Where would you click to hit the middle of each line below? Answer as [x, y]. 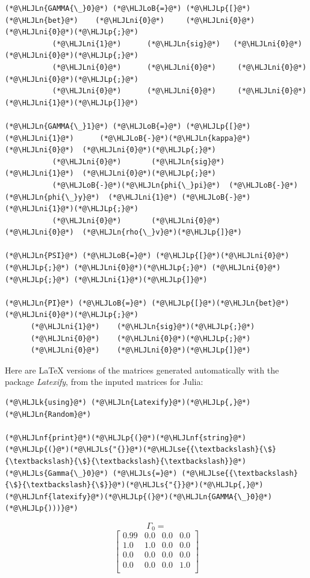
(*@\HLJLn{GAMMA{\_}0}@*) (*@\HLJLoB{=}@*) [93, 8]
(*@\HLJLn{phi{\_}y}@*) [52, 197]
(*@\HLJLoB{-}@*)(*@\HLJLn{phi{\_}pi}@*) [136, 185]
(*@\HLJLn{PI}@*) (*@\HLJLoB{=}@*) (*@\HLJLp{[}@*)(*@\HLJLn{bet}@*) [147, 303]
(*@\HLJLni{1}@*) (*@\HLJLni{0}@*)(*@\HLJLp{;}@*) [110, 174]
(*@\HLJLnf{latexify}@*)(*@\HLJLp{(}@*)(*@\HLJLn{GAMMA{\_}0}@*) [138, 497]
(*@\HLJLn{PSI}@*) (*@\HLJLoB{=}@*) [78, 256]
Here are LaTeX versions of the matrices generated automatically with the [142, 370]
